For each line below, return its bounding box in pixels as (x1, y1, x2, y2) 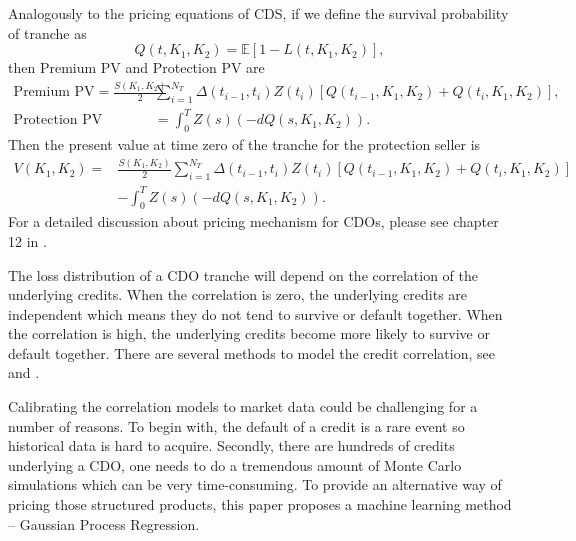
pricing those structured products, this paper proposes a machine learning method (8, 494, 512, 515)
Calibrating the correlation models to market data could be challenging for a (8, 396, 478, 417)
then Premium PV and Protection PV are (8, 57, 265, 78)
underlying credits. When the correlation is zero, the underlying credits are (8, 284, 468, 305)
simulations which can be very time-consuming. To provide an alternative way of (8, 474, 502, 495)
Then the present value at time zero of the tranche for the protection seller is (8, 134, 481, 155)
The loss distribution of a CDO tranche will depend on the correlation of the (8, 264, 478, 285)
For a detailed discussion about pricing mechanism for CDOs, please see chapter (8, 211, 499, 232)
